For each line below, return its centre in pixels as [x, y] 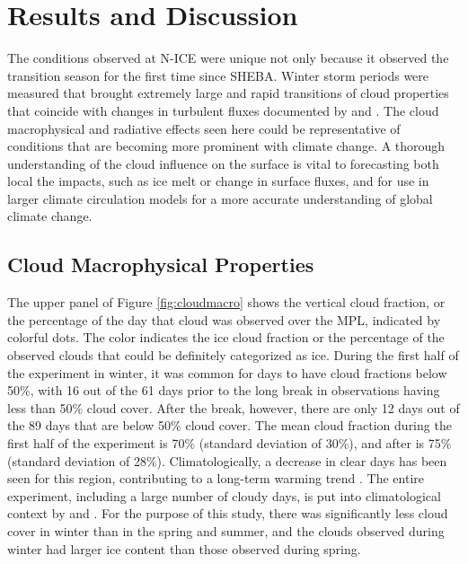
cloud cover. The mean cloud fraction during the [318, 425]
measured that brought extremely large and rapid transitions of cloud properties [228, 93]
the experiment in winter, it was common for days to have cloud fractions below [227, 372]
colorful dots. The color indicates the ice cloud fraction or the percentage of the [226, 337]
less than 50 [40, 407]
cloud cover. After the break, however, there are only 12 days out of [273, 407]
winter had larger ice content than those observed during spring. [184, 548]
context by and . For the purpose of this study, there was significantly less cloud [228, 513]
